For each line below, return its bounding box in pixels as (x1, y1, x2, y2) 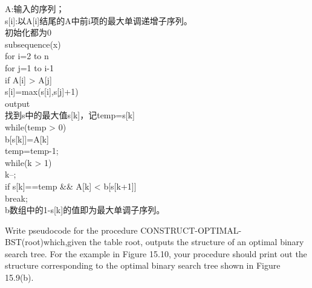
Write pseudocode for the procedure (5, 223, 138, 236)
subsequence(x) (5, 37, 61, 50)
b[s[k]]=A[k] (5, 132, 49, 145)
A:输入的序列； (5, 2, 65, 14)
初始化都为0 (5, 26, 51, 39)
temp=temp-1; (5, 144, 59, 157)
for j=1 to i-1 (5, 61, 54, 74)
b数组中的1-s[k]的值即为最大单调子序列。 (5, 203, 165, 216)
